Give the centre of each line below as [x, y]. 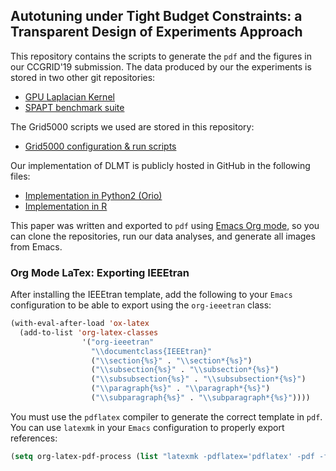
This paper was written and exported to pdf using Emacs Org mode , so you [165, 225]
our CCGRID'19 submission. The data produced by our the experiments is [161, 66]
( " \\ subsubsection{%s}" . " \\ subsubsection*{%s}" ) [198, 379]
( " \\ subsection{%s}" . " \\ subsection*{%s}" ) [185, 370]
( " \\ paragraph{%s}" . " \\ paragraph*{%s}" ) [180, 389]
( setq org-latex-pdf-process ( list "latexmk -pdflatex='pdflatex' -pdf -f [169, 456]
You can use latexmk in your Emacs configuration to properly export [147, 427]
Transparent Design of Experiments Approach [156, 32]
